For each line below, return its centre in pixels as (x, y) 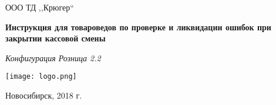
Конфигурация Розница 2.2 (53, 57)
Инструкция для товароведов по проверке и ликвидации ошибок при (138, 27)
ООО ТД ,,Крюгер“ (40, 7)
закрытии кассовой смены (55, 38)
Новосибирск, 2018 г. (44, 95)
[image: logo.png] (41, 77)
